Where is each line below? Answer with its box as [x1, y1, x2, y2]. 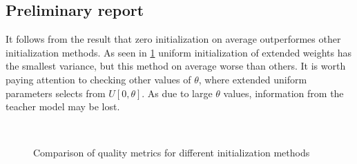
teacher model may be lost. [6, 99, 120, 114]
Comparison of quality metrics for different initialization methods [33, 145, 310, 160]
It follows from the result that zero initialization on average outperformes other [6, 32, 341, 46]
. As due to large [142, 85, 213, 100]
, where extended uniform [198, 72, 307, 86]
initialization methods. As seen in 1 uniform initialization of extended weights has [6, 45, 351, 59]
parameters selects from [6, 85, 106, 100]
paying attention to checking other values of [6, 72, 191, 86]
